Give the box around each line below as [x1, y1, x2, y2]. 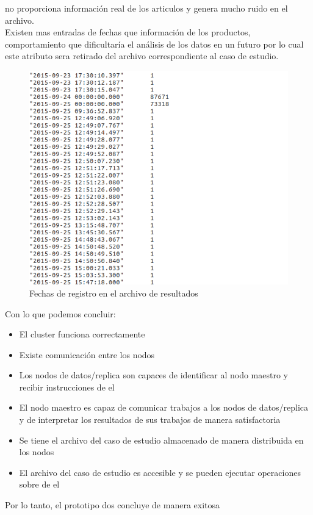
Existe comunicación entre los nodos [19, 348, 155, 361]
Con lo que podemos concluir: [5, 307, 116, 320]
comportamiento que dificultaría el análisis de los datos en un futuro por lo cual [5, 37, 304, 50]
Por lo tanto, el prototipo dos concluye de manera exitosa [5, 499, 220, 511]
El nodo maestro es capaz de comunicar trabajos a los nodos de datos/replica [19, 401, 309, 414]
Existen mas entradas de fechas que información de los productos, [5, 26, 251, 38]
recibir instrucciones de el [19, 380, 115, 393]
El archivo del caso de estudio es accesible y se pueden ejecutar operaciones [19, 466, 301, 478]
